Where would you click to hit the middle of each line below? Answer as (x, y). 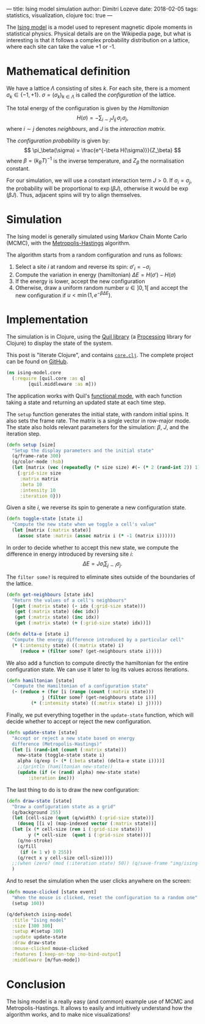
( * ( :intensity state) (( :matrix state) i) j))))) (97, 703)
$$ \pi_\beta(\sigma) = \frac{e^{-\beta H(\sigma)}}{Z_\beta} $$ (103, 150)
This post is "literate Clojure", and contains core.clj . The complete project (100, 355)
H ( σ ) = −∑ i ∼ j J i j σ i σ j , (103, 118)
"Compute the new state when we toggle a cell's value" (84, 525)
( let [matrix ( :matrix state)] (52, 530)
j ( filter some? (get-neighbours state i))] (99, 698)
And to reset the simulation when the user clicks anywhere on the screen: (99, 881)
